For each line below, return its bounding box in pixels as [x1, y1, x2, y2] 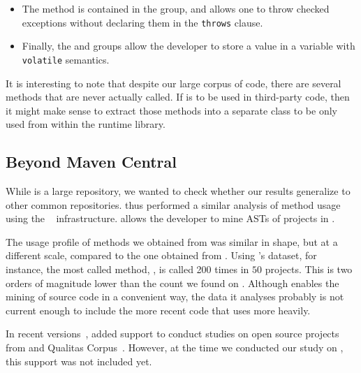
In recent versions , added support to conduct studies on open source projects [6, 326, 339, 341]
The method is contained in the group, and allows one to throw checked [22, 1, 330, 15]
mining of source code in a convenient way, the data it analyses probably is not [6, 289, 344, 304]
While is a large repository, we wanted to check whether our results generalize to [6, 184, 351, 198]
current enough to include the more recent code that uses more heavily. [6, 302, 311, 317]
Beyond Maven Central [6, 151, 177, 173]
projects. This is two [265, 262, 353, 277]
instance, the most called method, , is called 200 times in [6, 262, 249, 277]
